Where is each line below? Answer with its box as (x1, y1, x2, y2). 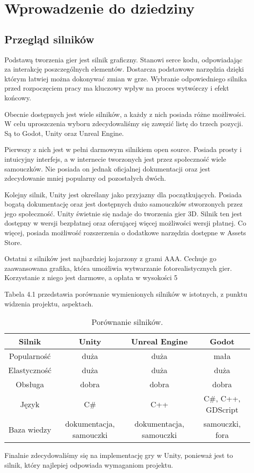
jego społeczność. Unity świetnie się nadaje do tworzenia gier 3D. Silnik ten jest (4, 208, 242, 218)
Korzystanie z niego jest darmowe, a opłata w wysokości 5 (4, 272, 178, 283)
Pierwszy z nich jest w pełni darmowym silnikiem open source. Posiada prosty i (4, 144, 242, 154)
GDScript (206, 404, 238, 416)
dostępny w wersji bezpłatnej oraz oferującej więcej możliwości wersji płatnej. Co (4, 218, 246, 228)
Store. (4, 237, 22, 247)
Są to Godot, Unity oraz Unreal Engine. (4, 128, 124, 138)
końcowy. (4, 92, 31, 102)
